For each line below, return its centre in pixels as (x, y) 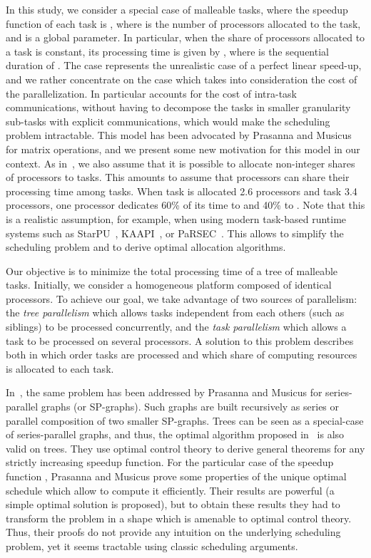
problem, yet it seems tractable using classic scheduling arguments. (152, 546)
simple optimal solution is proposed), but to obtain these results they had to (173, 504)
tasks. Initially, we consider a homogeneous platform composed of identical (169, 285)
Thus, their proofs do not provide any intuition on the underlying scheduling (173, 532)
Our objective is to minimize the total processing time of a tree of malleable (172, 270)
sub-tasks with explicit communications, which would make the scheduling (168, 121)
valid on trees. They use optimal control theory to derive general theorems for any (185, 448)
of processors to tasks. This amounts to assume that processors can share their (178, 177)
